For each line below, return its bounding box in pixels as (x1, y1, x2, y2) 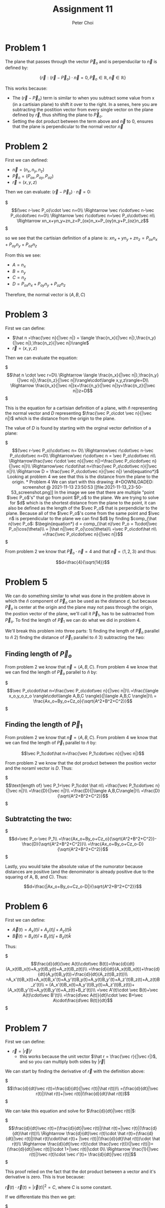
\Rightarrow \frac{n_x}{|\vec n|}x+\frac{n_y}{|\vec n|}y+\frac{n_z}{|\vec (10, 382, 156, 388)
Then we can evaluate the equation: (5, 355, 78, 361)
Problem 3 (5, 309, 48, 320)
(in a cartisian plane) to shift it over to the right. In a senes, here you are (12, 101, 158, 107)
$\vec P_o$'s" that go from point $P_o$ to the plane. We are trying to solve (6, 494, 159, 501)
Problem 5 (5, 576, 48, 587)
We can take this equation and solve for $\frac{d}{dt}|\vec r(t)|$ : (5, 1108, 136, 1114)
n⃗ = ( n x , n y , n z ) (12, 167, 45, 173)
